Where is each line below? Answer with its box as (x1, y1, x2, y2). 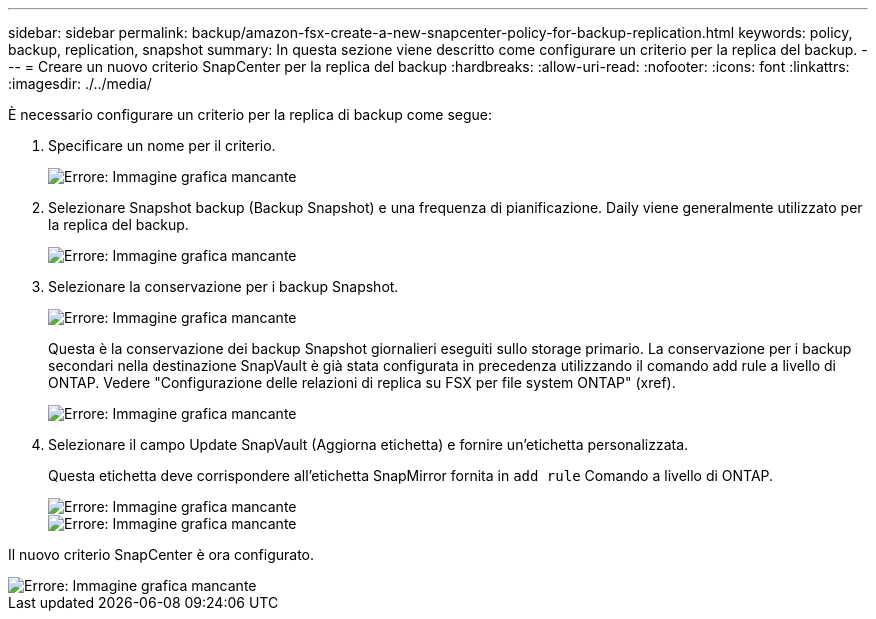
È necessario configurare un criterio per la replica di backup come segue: (8, 106, 493, 123)
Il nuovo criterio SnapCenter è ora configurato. (8, 546, 315, 563)
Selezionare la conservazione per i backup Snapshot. (48, 278, 399, 295)
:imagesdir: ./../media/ (8, 75, 152, 92)
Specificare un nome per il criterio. (48, 137, 276, 154)
